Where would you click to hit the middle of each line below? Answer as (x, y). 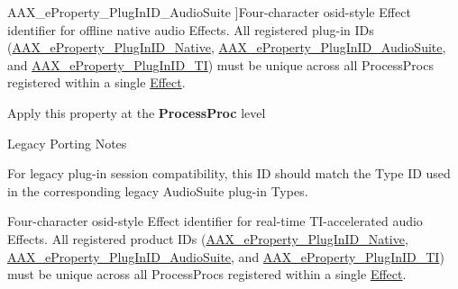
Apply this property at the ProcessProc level (137, 112)
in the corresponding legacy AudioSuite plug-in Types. (158, 190)
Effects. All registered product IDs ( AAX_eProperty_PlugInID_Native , (208, 238)
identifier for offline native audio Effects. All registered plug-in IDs (191, 29)
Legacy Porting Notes (67, 143)
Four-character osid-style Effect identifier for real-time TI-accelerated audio (215, 221)
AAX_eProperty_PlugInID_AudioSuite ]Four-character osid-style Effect (209, 12)
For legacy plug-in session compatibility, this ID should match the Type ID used (229, 173)
